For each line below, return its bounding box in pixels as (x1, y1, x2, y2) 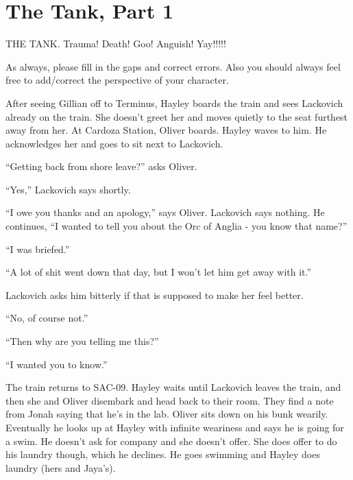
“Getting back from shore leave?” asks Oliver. (5, 159, 197, 173)
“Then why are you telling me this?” (5, 334, 159, 348)
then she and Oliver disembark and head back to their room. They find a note (5, 393, 334, 407)
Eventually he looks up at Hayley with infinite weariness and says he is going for (5, 420, 344, 434)
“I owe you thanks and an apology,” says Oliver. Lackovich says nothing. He (5, 205, 325, 219)
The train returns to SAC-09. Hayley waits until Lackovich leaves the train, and (5, 380, 341, 394)
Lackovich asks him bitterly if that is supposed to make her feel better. (5, 287, 304, 302)
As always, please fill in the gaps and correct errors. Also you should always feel (5, 59, 341, 73)
